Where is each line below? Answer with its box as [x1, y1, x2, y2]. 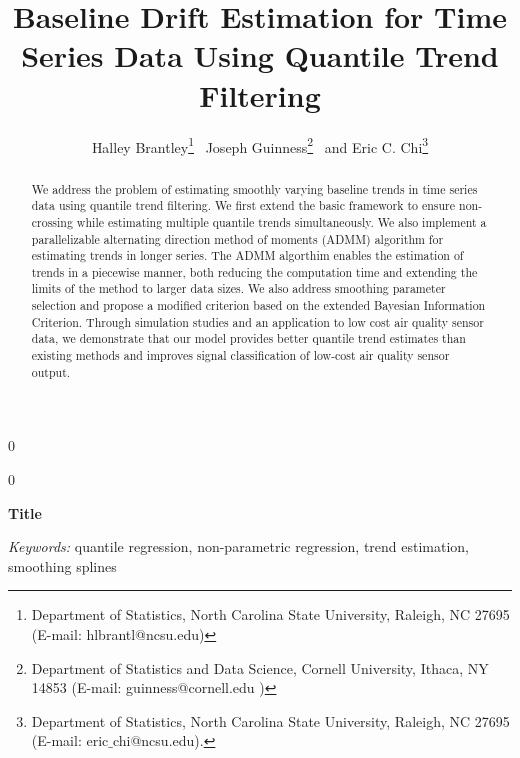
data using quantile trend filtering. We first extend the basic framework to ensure [31, 197, 456, 214]
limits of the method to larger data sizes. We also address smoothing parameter [31, 280, 446, 297]
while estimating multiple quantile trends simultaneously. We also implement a [76, 213, 487, 230]
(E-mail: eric [31, 730, 109, 751]
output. [31, 363, 71, 380]
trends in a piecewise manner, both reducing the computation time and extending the [31, 263, 478, 280]
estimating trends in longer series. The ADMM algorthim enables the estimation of [31, 247, 464, 264]
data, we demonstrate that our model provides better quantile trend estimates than [31, 330, 466, 347]
